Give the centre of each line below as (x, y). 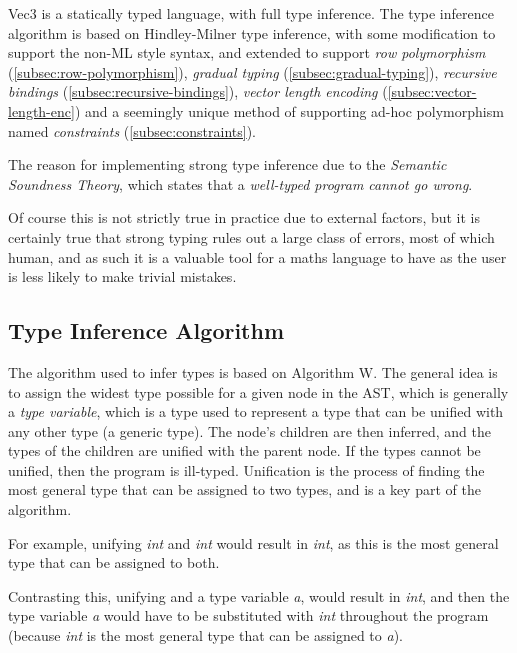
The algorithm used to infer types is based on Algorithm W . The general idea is (253, 371)
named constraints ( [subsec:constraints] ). (132, 130)
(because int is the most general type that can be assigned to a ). (205, 635)
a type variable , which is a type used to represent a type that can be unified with (256, 411)
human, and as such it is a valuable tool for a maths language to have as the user (257, 256)
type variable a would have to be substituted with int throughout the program (248, 615)
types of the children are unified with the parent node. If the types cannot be (244, 450)
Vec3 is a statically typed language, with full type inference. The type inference (251, 13)
